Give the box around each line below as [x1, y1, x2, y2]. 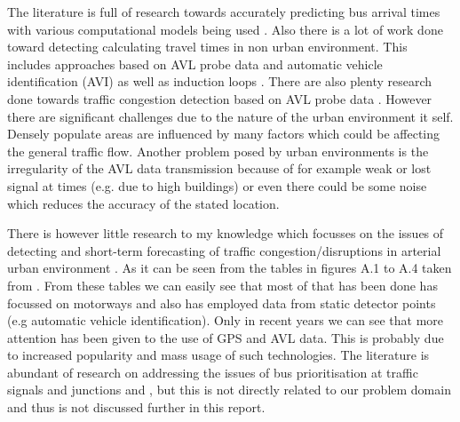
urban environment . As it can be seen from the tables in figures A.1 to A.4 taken [7, 259, 452, 277]
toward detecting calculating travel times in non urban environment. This [7, 37, 408, 56]
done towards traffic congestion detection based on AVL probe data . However [7, 89, 432, 107]
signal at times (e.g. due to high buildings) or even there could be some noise [7, 176, 427, 195]
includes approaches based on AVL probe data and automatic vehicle [7, 54, 383, 73]
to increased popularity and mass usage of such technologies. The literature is [7, 346, 430, 364]
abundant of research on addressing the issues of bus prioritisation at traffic [7, 362, 418, 381]
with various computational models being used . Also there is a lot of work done [7, 20, 443, 38]
